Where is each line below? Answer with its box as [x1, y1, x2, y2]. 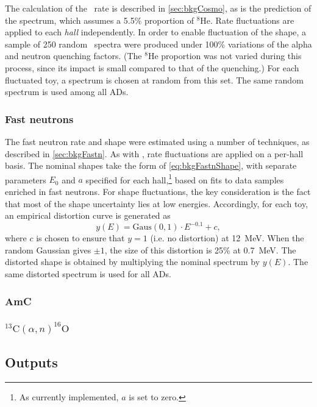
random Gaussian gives [5, 243, 91, 256]
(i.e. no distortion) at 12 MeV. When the [150, 232, 304, 244]
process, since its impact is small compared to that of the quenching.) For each [5, 61, 299, 74]
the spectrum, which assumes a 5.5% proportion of [5, 13, 194, 26]
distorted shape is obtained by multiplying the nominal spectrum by [5, 255, 260, 268]
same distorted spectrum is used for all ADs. [5, 267, 171, 280]
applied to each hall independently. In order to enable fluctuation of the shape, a [5, 26, 307, 38]
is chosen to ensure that [36, 232, 125, 244]
